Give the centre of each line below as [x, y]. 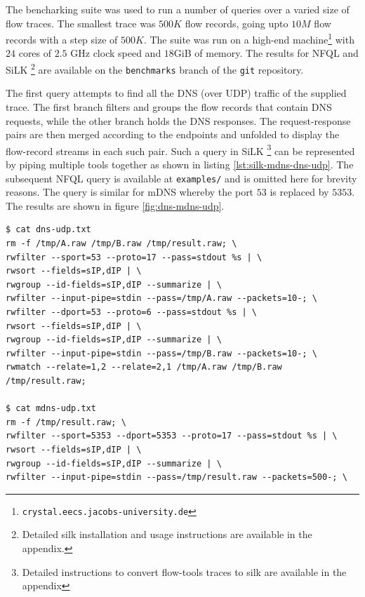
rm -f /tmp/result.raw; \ [66, 422]
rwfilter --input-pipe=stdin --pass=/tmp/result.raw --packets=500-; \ [177, 477]
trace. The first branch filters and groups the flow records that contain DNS [169, 106]
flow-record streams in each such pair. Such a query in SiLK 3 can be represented [180, 149]
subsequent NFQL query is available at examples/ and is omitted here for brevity [181, 178]
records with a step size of [62, 39]
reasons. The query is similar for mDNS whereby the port [130, 192]
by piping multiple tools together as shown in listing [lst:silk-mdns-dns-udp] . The [180, 164]
